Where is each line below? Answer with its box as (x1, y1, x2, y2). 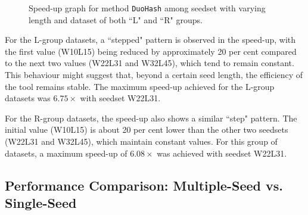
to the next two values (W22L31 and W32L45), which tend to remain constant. (5, 57, 294, 69)
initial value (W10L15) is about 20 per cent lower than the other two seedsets (5, 123, 288, 136)
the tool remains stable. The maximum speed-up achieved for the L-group (5, 80, 275, 92)
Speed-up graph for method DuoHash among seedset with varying (29, 2, 266, 14)
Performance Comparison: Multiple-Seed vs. (5, 176, 283, 194)
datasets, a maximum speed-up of (5, 147, 127, 159)
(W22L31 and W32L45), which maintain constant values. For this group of (5, 135, 278, 147)
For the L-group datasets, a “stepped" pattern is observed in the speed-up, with (5, 33, 296, 46)
